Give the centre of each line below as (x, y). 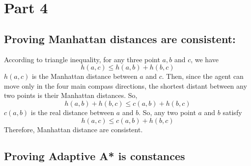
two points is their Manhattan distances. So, (71, 95)
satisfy (232, 112)
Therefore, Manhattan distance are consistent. (73, 129)
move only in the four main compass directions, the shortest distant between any (125, 85)
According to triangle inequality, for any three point (82, 59)
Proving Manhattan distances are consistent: (120, 38)
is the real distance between (72, 112)
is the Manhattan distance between (84, 76)
